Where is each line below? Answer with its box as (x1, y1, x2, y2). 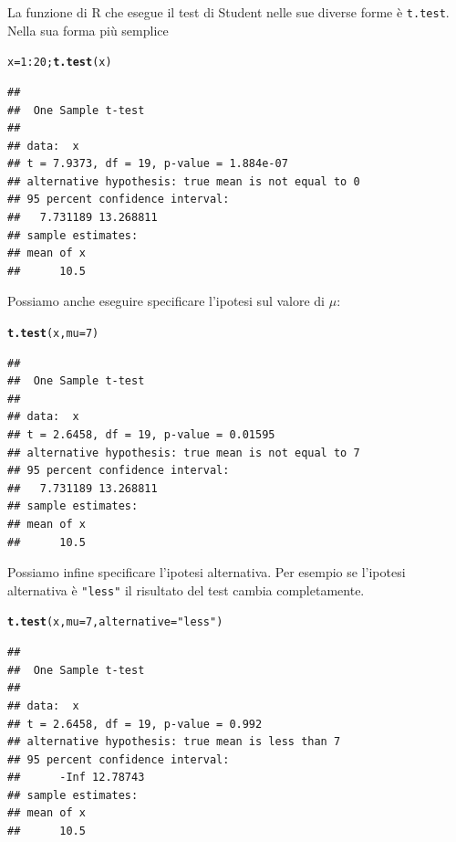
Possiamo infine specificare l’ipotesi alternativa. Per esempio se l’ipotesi (7, 563, 406, 582)
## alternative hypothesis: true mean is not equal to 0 (7, 174, 360, 188)
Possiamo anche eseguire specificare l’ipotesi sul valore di (7, 291, 326, 310)
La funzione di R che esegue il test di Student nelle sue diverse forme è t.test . (7, 3, 450, 21)
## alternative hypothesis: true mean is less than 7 (7, 735, 341, 749)
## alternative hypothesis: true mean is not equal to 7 (7, 446, 360, 459)
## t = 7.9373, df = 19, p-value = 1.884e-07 (7, 157, 288, 171)
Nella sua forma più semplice (7, 20, 169, 39)
